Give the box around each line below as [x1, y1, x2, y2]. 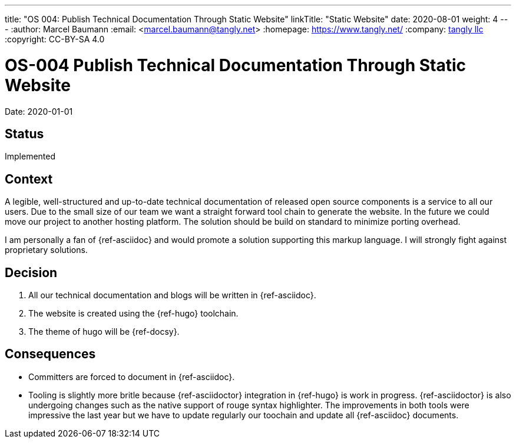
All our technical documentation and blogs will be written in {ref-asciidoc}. [28, 290, 316, 301]
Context [5, 171, 53, 186]
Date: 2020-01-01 [5, 106, 73, 116]
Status [5, 126, 44, 141]
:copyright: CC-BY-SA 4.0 [5, 34, 105, 44]
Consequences [5, 347, 96, 362]
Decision [5, 265, 58, 280]
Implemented [5, 151, 56, 162]
